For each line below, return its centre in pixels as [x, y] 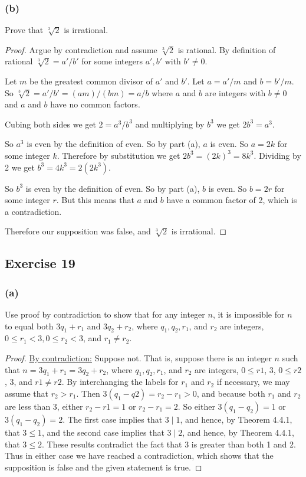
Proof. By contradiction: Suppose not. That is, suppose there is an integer [138, 357]
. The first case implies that [113, 419]
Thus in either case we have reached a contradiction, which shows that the [139, 455]
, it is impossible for [249, 314]
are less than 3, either [44, 406]
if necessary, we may [253, 382]
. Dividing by [277, 155]
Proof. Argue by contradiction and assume [81, 49]
